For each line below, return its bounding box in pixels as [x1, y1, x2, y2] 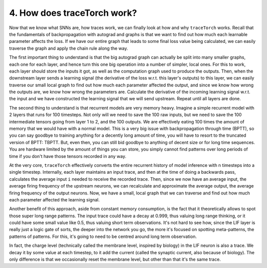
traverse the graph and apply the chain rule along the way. [9, 45, 128, 51]
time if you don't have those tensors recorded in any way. [9, 153, 127, 159]
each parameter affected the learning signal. [9, 196, 100, 202]
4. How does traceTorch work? [9, 7, 137, 18]
